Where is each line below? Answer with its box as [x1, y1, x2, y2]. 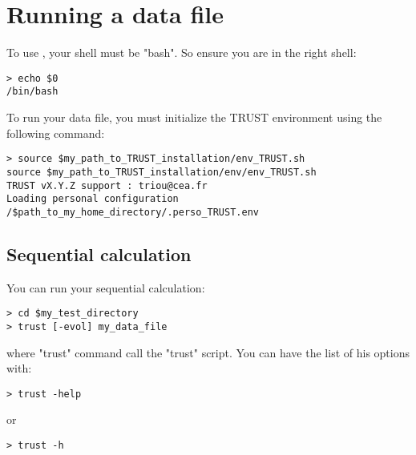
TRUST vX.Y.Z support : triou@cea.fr [6, 179, 208, 191]
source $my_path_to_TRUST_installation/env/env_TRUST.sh [6, 166, 317, 178]
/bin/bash [6, 86, 59, 98]
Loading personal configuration [6, 193, 179, 205]
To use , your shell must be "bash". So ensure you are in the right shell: [6, 44, 357, 61]
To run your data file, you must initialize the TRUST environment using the [6, 109, 382, 126]
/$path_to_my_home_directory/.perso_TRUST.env [6, 206, 259, 218]
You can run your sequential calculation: [6, 279, 205, 296]
